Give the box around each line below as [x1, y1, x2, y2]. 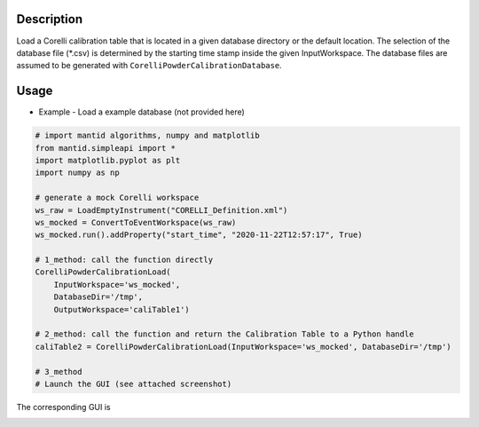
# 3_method [35, 367, 82, 376]
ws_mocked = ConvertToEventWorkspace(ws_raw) [35, 217, 237, 227]
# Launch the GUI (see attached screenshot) [35, 379, 232, 389]
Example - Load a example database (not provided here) [38, 107, 246, 117]
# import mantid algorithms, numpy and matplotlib [35, 130, 261, 141]
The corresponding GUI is [16, 401, 111, 412]
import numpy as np [35, 168, 120, 178]
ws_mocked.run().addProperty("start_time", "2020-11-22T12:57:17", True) [35, 230, 363, 240]
